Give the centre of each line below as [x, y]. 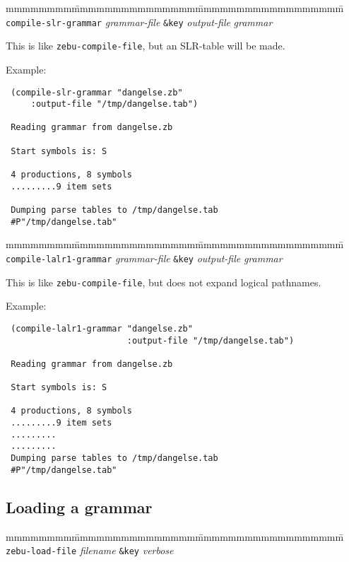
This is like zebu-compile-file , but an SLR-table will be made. [146, 46]
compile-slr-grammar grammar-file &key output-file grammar [139, 22]
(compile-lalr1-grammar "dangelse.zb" [102, 328]
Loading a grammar [79, 507]
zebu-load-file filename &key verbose [90, 550]
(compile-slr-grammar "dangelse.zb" [97, 92]
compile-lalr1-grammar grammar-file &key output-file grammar [144, 258]
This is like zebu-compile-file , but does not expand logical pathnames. [164, 282]
